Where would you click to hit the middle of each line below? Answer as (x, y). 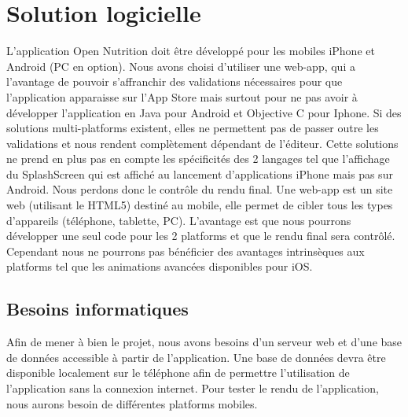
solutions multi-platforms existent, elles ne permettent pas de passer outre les (193, 128)
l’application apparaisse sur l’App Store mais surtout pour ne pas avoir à (182, 96)
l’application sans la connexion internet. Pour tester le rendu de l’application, (193, 388)
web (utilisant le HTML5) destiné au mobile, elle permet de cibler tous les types (200, 205)
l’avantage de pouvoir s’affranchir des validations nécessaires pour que (175, 81)
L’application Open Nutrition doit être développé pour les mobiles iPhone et (191, 51)
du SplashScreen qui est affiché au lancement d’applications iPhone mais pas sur (200, 173)
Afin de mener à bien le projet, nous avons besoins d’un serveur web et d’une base (204, 342)
